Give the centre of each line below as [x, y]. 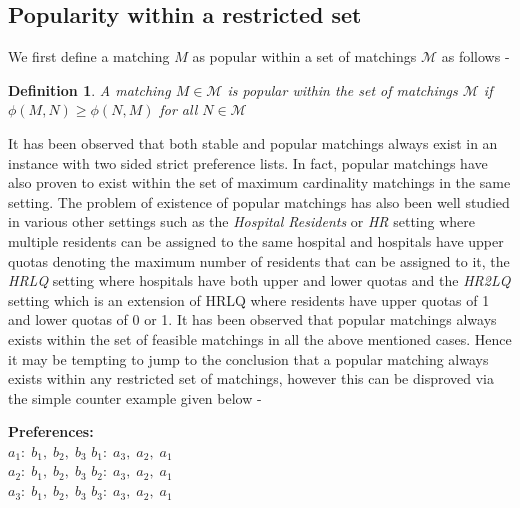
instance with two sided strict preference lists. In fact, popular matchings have [248, 162]
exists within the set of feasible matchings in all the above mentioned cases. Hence [260, 338]
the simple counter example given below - [135, 397]
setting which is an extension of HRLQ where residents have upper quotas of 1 [249, 299]
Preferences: [51, 431]
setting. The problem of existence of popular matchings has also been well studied [259, 201]
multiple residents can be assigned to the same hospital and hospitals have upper [256, 240]
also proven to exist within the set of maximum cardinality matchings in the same [259, 182]
